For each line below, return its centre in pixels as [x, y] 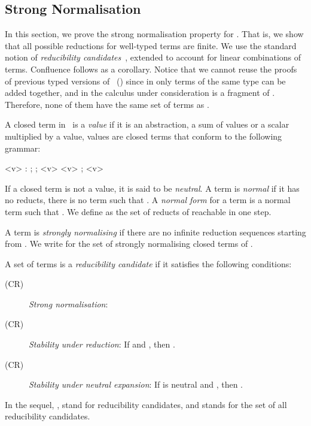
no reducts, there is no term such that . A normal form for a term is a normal [148, 200]
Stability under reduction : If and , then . [102, 344]
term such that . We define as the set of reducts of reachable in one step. [138, 211]
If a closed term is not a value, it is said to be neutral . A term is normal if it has [152, 188]
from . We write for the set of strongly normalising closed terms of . [129, 244]
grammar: [23, 148]
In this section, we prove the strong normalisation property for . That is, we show [154, 34]
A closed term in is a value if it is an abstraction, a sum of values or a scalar [147, 124]
